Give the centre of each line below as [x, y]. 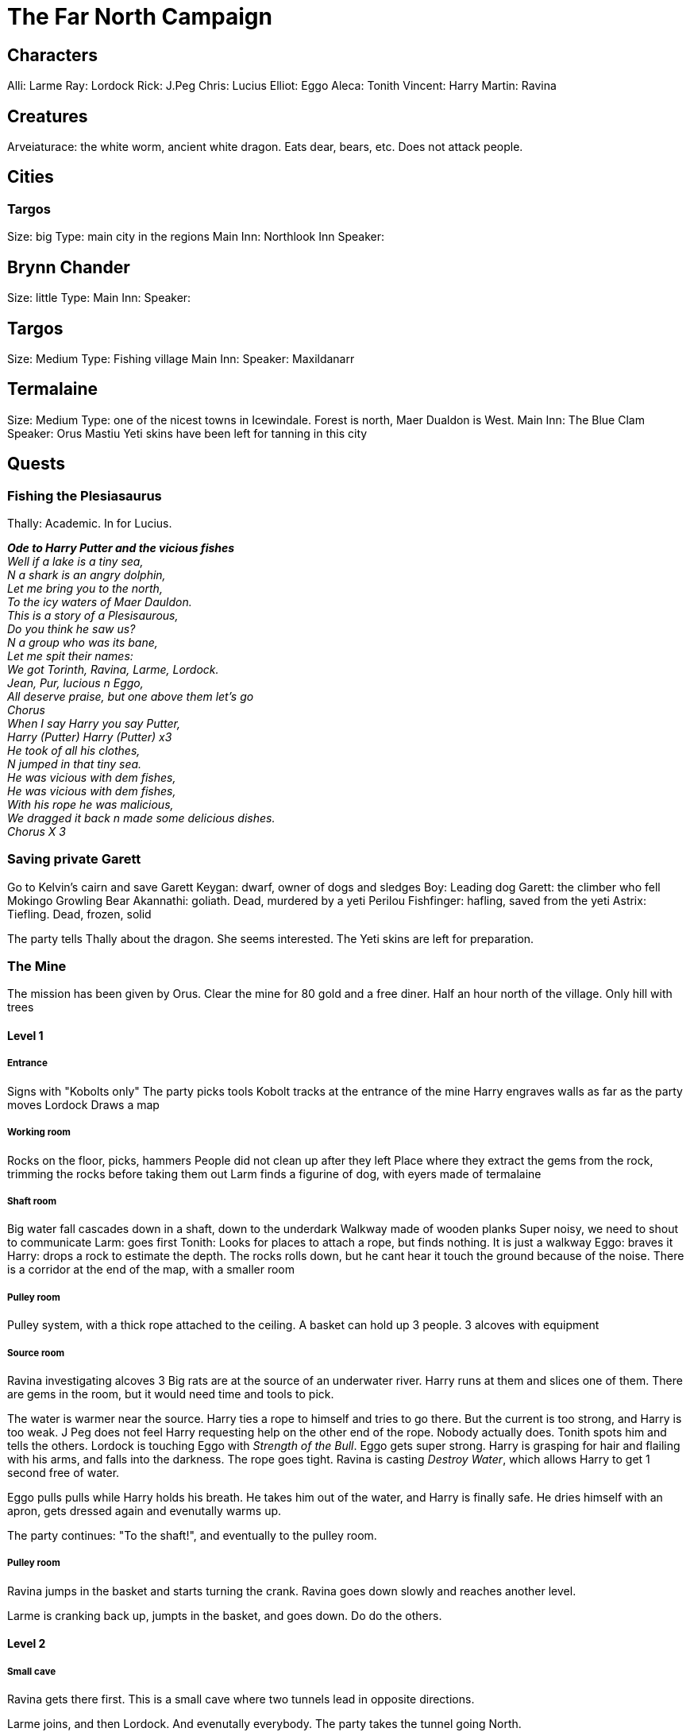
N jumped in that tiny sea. [75, 764]
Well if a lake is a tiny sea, [75, 561]
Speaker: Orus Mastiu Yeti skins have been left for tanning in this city [187, 433]
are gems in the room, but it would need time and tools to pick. [171, 1394]
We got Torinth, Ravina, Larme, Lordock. [113, 669]
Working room [39, 1133]
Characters [52, 55]
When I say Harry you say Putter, [94, 723]
